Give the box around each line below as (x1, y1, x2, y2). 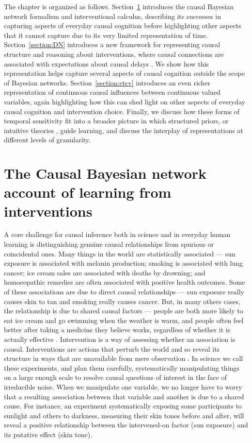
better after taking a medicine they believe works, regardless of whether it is (4, 324, 231, 335)
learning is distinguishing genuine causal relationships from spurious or (4, 239, 214, 249)
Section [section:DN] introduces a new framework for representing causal (4, 39, 220, 50)
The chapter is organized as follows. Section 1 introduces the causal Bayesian (4, 1, 234, 11)
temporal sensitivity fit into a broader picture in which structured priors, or (4, 116, 229, 126)
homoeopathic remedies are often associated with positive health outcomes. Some (4, 277, 245, 287)
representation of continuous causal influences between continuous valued (4, 87, 220, 97)
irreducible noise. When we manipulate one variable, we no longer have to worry (4, 381, 242, 392)
